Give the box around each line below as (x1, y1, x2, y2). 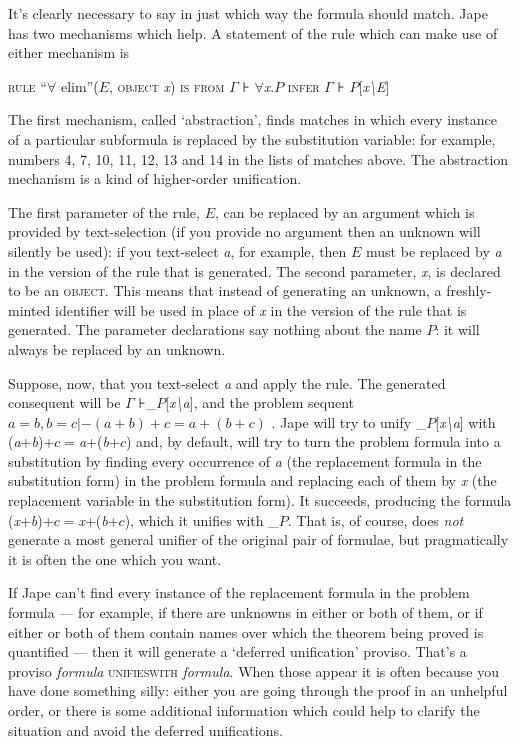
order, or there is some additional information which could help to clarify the (8, 700, 480, 720)
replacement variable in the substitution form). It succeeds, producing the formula (8, 490, 512, 511)
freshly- (446, 280, 492, 301)
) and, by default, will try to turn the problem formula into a (125, 431, 501, 452)
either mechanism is (8, 42, 130, 63)
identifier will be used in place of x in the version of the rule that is (55, 299, 467, 320)
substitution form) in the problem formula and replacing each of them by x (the (8, 470, 497, 491)
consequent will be (8, 392, 121, 413)
